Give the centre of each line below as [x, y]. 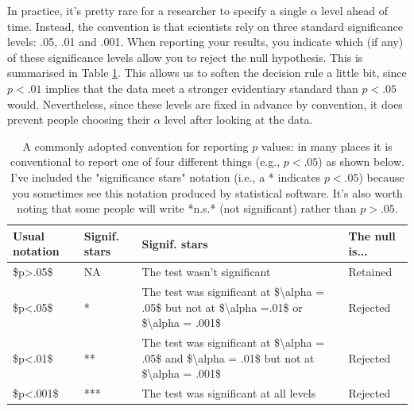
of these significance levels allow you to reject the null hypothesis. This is [185, 57]
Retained [370, 272]
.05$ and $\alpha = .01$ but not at [228, 357]
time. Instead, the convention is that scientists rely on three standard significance [205, 26]
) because [381, 177]
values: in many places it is [327, 146]
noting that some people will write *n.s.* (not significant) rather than [187, 208]
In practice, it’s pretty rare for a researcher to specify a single [157, 10]
